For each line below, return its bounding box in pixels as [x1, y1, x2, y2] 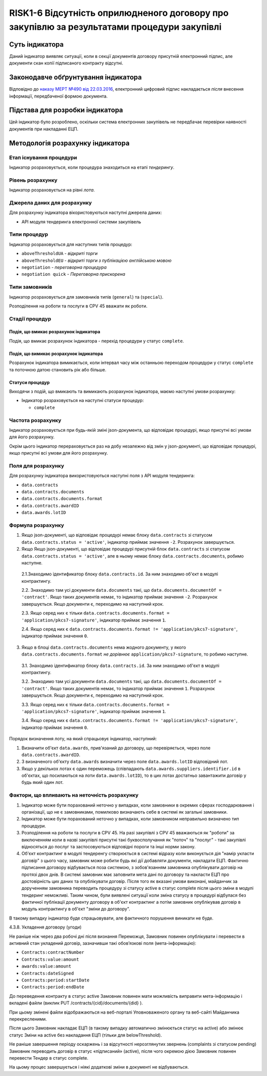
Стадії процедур [9, 315, 51, 322]
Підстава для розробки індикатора [9, 106, 123, 114]
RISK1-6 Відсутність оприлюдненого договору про [9, 7, 229, 18]
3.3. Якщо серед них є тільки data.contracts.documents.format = [21, 701, 170, 708]
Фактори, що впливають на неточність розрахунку [9, 792, 138, 799]
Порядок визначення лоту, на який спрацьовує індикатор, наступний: [9, 736, 157, 742]
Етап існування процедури [9, 154, 78, 161]
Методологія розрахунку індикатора [9, 139, 130, 147]
